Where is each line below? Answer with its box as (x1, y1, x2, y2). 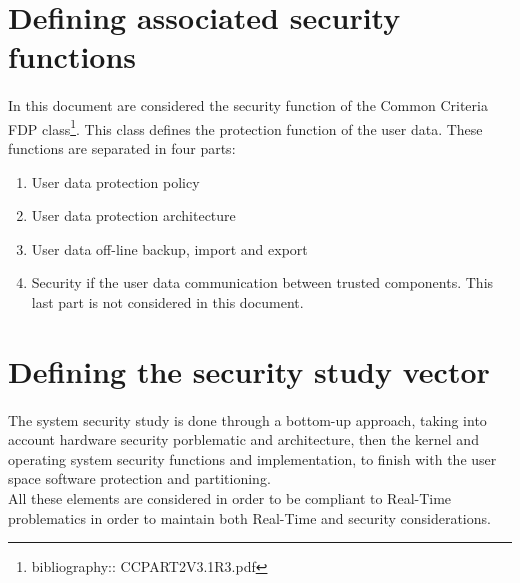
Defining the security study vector (8, 350, 490, 391)
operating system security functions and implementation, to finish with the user (8, 448, 497, 469)
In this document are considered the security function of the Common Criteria (8, 95, 488, 116)
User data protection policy (31, 171, 200, 192)
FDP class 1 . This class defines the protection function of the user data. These (8, 115, 483, 139)
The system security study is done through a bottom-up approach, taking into (8, 409, 487, 430)
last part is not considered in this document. (31, 291, 304, 312)
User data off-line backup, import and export (31, 238, 308, 259)
